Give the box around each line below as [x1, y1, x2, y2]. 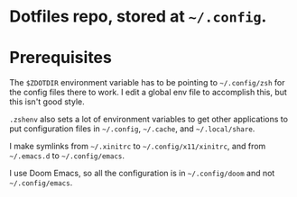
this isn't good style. [9, 96, 85, 107]
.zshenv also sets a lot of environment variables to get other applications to [9, 114, 289, 125]
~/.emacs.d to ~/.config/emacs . [9, 150, 125, 161]
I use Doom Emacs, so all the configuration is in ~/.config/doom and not [9, 168, 275, 179]
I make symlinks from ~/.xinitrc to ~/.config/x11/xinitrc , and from [9, 141, 266, 152]
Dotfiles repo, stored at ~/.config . [9, 6, 267, 27]
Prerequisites [9, 48, 113, 68]
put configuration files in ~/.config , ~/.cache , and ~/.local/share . [9, 123, 255, 134]
